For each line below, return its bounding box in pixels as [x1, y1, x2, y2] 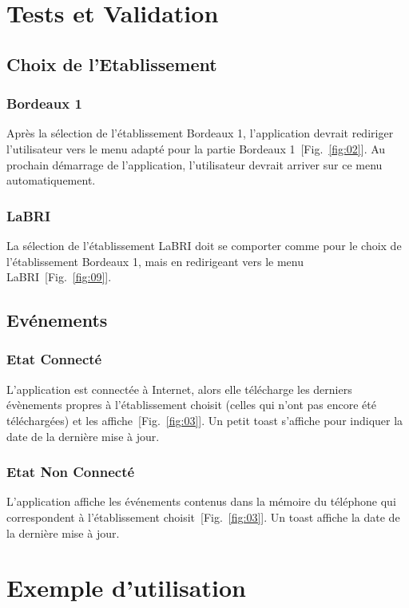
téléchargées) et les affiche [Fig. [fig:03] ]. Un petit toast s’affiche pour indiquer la [6, 411, 403, 428]
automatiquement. [6, 172, 96, 189]
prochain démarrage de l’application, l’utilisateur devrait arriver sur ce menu [6, 156, 383, 173]
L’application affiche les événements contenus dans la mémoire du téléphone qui [6, 493, 396, 510]
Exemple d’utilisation [6, 571, 246, 604]
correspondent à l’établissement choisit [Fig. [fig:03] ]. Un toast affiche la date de [6, 508, 400, 525]
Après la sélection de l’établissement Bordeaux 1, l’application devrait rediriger [6, 125, 394, 141]
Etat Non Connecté [6, 462, 135, 482]
